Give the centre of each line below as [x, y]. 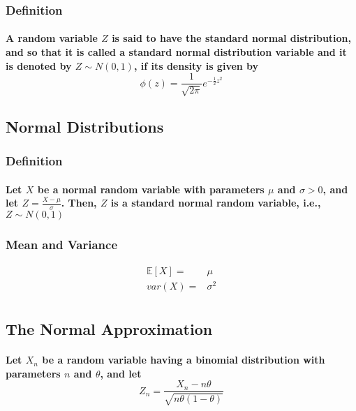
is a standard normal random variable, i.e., [216, 203]
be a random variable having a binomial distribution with [184, 360]
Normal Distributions [85, 127]
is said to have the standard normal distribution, [232, 38]
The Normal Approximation [109, 329]
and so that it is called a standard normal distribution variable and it [176, 52]
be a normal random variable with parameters [151, 189]
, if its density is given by [196, 65]
